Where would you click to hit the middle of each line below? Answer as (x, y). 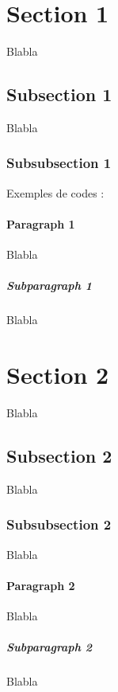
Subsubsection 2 (59, 524)
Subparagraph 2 (49, 647)
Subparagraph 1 (49, 285)
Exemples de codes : (55, 192)
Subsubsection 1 (59, 163)
